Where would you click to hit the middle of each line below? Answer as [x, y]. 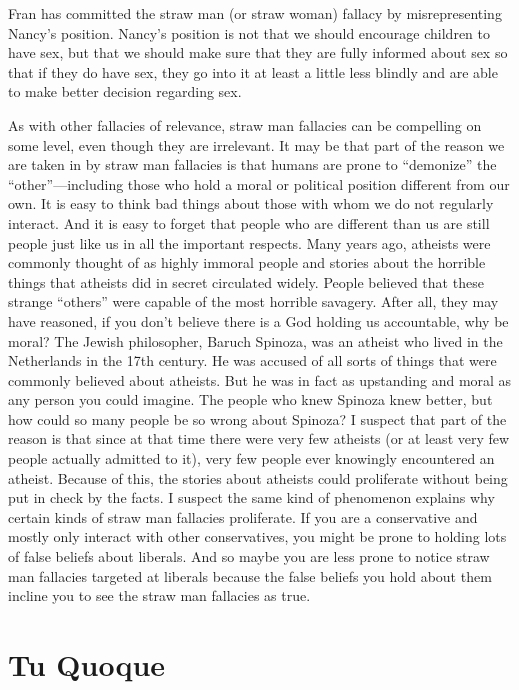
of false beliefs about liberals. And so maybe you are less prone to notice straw [249, 556]
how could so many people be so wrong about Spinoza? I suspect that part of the [257, 418]
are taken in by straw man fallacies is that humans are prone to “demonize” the [252, 164]
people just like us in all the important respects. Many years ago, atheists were [249, 242]
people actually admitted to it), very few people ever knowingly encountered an [251, 458]
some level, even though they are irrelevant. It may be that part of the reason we [256, 144]
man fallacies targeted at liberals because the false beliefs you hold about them [250, 575]
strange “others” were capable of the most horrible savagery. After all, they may [253, 301]
